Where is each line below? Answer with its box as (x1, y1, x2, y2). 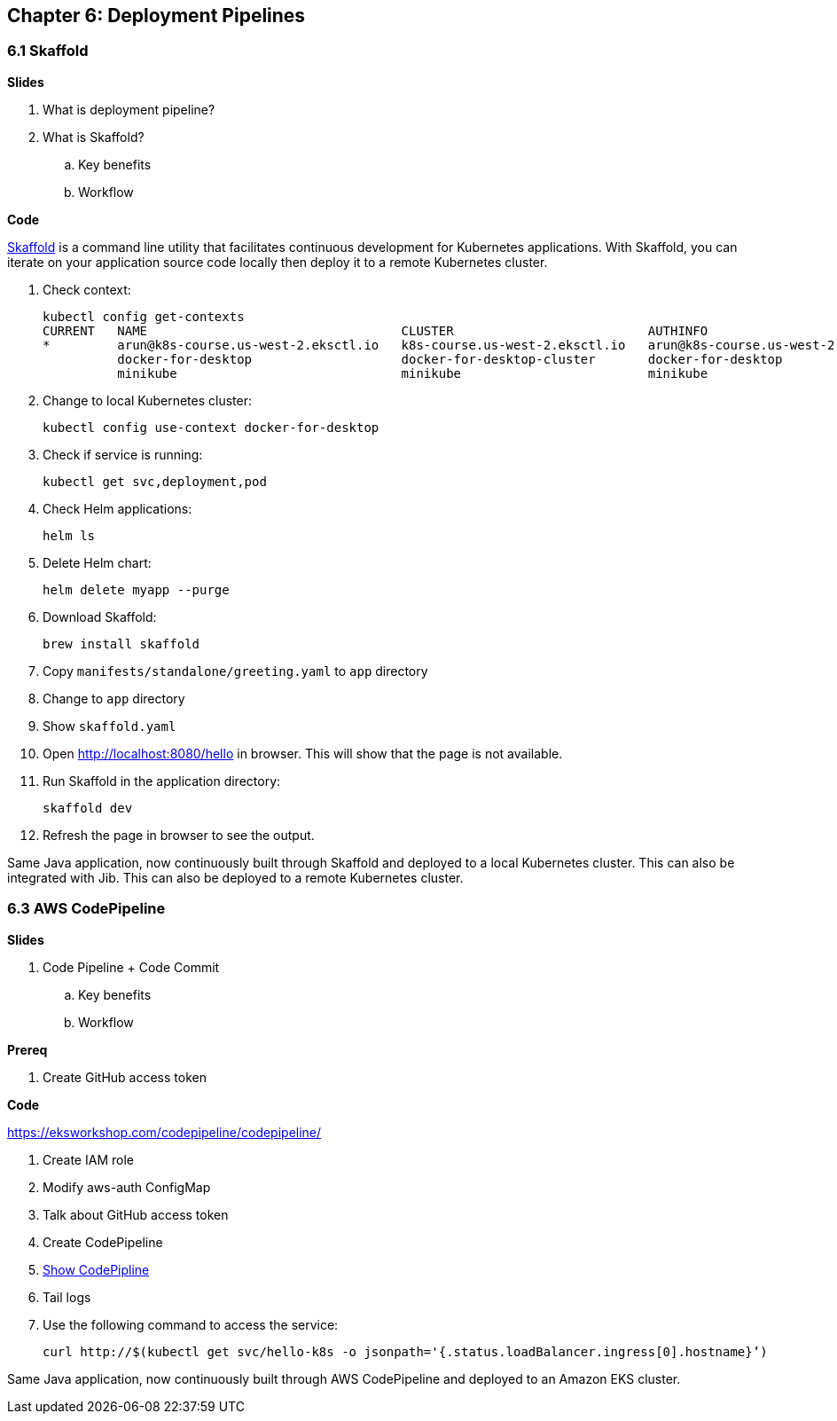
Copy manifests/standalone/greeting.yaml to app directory (43, 663, 428, 679)
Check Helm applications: (43, 500, 192, 516)
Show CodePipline (43, 1261, 150, 1277)
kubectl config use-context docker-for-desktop (43, 420, 379, 435)
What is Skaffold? (43, 129, 145, 145)
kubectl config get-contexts (43, 309, 245, 324)
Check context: (43, 281, 131, 297)
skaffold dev (43, 800, 133, 815)
